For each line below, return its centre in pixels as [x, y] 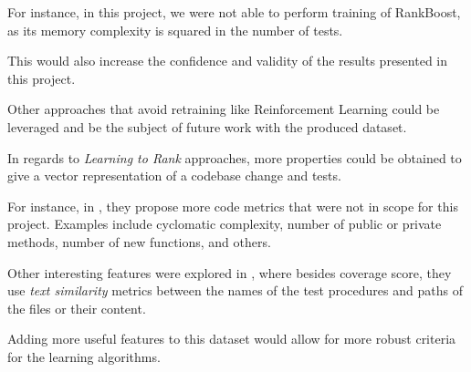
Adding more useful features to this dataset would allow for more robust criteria [232, 339]
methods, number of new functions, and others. [139, 241]
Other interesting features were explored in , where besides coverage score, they [230, 272]
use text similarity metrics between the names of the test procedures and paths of [235, 290]
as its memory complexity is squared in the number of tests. [175, 30]
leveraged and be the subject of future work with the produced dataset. [207, 126]
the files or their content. [77, 308]
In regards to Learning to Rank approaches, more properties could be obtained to [235, 157]
